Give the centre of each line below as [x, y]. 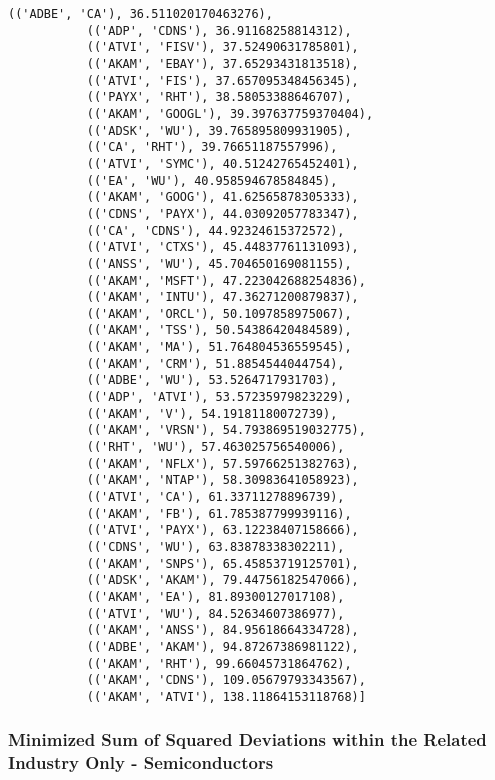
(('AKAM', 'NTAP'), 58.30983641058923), [222, 480]
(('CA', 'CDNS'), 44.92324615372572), [215, 230]
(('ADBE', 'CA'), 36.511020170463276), [140, 14]
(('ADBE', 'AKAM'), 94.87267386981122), [222, 646]
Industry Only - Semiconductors [141, 762]
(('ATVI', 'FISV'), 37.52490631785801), [222, 47]
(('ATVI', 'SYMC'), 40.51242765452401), [222, 163]
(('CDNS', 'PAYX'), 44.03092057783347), [222, 213]
